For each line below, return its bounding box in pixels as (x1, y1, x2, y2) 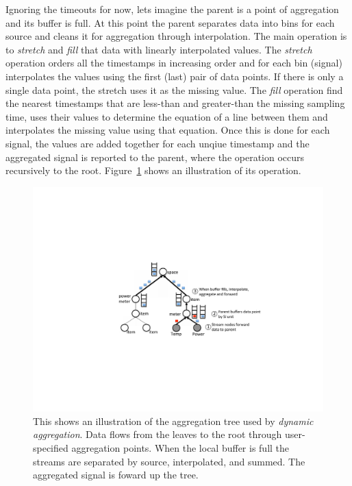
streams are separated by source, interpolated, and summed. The (33, 454, 305, 468)
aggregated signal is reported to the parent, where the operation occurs (5, 149, 305, 164)
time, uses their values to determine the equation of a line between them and (5, 109, 328, 123)
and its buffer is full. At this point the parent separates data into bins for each (5, 15, 335, 29)
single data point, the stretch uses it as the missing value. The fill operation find (5, 82, 343, 97)
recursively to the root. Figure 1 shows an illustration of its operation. (5, 163, 301, 178)
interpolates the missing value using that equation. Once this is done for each (5, 123, 330, 137)
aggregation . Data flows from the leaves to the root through (33, 427, 282, 441)
